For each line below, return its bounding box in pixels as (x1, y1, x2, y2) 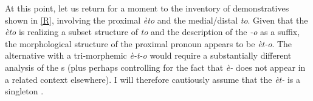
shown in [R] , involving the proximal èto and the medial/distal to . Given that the (5, 13, 308, 26)
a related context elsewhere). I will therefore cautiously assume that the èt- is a (5, 73, 300, 85)
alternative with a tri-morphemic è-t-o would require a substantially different (5, 49, 292, 62)
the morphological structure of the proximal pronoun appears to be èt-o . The (5, 37, 292, 50)
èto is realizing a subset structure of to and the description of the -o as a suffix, (5, 25, 300, 38)
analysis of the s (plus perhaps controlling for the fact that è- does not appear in (5, 60, 306, 73)
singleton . (5, 85, 44, 97)
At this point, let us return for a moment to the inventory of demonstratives (5, 2, 289, 14)
